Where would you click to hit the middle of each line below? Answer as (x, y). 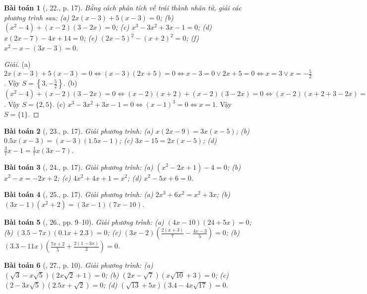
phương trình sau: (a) (37, 17)
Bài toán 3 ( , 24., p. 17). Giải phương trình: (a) (79, 167)
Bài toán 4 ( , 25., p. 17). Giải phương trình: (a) (79, 194)
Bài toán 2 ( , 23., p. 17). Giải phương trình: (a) (79, 130)
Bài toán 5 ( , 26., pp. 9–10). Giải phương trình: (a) (84, 221)
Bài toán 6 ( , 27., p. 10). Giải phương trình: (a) (79, 265)
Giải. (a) (17, 64)
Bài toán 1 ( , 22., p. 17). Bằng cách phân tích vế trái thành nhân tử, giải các (123, 7)
